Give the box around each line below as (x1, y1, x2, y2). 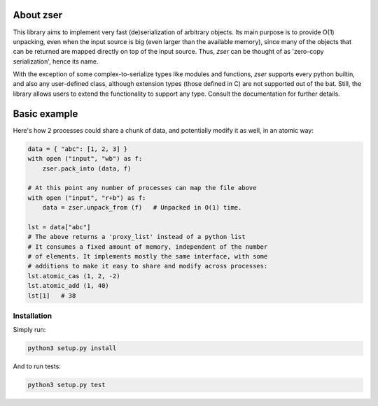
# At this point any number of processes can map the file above (27, 184, 257, 192)
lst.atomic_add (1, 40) (27, 282, 110, 290)
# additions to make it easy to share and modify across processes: (27, 262, 268, 270)
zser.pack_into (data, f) (42, 164, 132, 173)
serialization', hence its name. (13, 57, 99, 66)
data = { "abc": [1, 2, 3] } (27, 145, 128, 153)
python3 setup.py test (27, 381, 106, 389)
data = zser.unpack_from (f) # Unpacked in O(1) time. (42, 203, 242, 212)
